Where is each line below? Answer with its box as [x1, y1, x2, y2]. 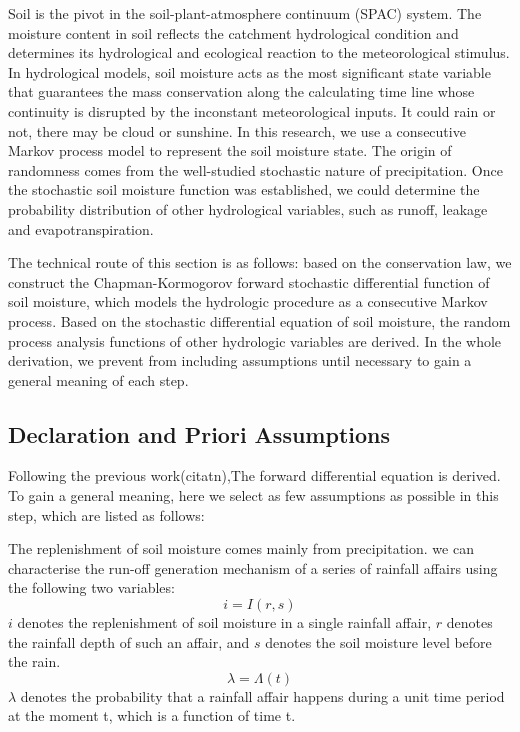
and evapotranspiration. [8, 218, 154, 239]
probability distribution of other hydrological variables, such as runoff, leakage [8, 198, 488, 219]
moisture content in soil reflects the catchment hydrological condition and [8, 22, 459, 43]
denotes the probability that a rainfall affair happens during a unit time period [20, 685, 505, 706]
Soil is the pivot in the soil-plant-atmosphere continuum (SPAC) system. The [8, 3, 482, 23]
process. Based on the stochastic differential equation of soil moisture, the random [8, 310, 511, 331]
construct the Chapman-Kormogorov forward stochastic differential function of [8, 271, 490, 292]
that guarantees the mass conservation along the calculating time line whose [8, 81, 475, 102]
